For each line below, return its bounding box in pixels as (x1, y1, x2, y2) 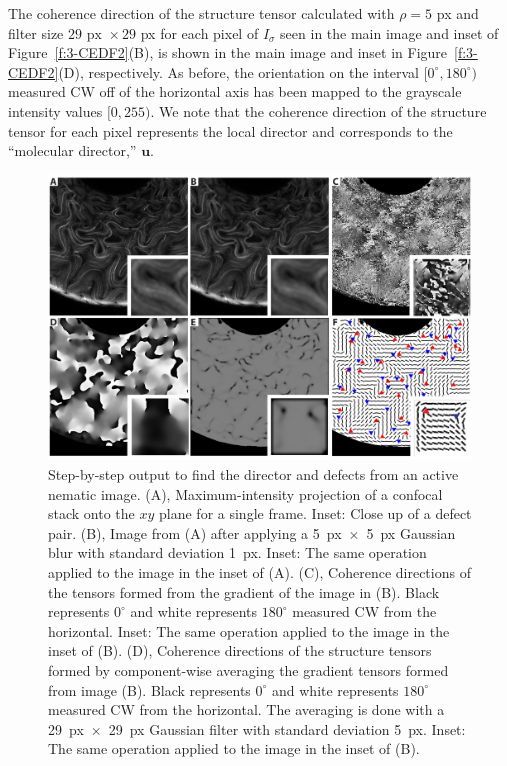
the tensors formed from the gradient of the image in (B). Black (48, 581, 440, 602)
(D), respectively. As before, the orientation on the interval (58, 61, 419, 82)
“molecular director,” (8, 140, 137, 161)
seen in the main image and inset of (280, 22, 499, 43)
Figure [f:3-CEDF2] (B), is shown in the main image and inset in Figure (8, 42, 448, 63)
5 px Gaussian (366, 522, 456, 543)
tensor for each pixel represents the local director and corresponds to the (8, 120, 453, 141)
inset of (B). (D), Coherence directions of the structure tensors (48, 640, 432, 661)
